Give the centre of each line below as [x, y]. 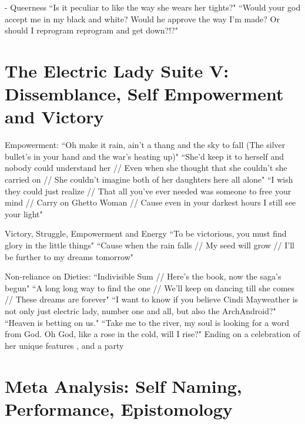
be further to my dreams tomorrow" [69, 256]
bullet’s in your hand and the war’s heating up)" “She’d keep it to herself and [145, 156]
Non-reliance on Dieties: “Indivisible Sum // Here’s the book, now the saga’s [143, 276]
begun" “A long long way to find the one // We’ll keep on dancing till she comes [150, 287]
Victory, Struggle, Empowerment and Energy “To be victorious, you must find [146, 233]
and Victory [54, 117]
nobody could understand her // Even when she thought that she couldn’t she [146, 168]
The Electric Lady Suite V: [117, 70]
